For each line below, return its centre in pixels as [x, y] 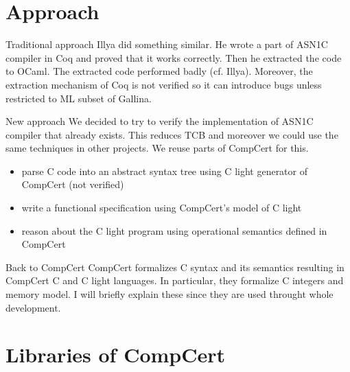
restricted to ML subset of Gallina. [79, 98]
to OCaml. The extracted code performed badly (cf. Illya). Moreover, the [159, 71]
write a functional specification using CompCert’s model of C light [162, 208]
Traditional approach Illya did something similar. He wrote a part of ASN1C [167, 44]
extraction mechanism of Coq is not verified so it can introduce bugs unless [164, 84]
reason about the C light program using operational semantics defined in [174, 230]
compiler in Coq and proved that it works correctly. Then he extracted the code [174, 57]
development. [33, 307]
